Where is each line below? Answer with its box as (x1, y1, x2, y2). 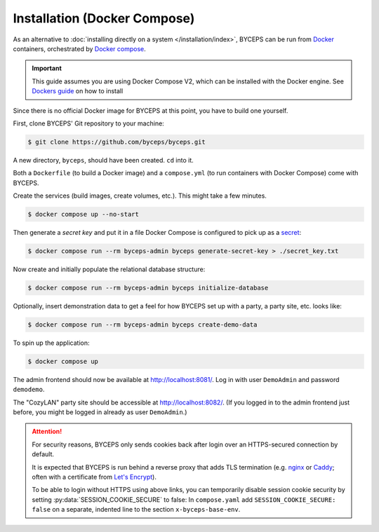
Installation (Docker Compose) (13, 11, 195, 26)
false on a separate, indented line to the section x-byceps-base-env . (32, 505, 241, 514)
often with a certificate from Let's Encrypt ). (32, 473, 157, 481)
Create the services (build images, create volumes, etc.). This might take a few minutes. (13, 191, 267, 200)
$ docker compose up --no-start (27, 210, 140, 219)
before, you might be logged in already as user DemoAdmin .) (13, 408, 187, 416)
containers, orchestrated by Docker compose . (13, 44, 147, 53)
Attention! (32, 428, 62, 436)
